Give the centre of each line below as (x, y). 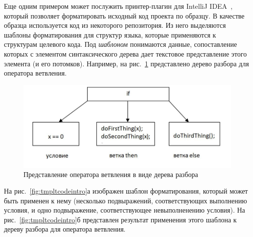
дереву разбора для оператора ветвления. (65, 229)
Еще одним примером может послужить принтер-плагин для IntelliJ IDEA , (118, 6)
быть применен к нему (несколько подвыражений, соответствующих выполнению (126, 200)
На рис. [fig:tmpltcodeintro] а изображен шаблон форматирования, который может (126, 190)
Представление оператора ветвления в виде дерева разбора (111, 174)
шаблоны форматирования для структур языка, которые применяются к (110, 34)
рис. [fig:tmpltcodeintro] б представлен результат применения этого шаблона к (120, 219)
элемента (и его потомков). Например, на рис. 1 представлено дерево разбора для (126, 63)
